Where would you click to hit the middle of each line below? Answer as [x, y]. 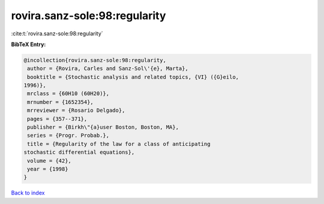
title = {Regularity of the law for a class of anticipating [119, 144]
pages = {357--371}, [57, 119]
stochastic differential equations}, [79, 152]
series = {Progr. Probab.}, [68, 136]
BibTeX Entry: [28, 44]
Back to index [28, 193]
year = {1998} [48, 169]
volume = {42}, [49, 161]
